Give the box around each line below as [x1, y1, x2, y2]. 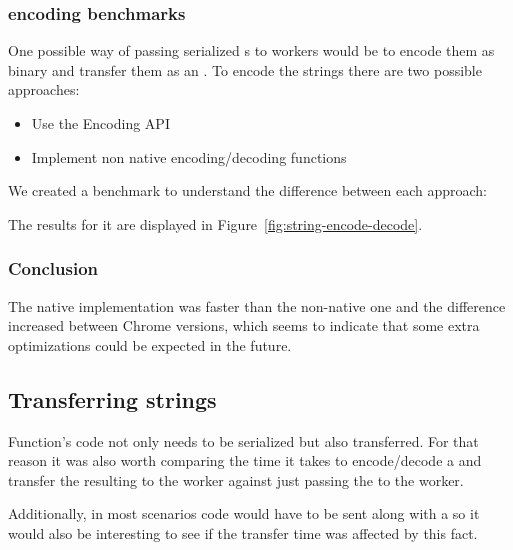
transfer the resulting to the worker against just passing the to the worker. [8, 469, 464, 490]
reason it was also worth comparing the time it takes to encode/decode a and [8, 450, 482, 471]
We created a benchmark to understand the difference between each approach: [8, 180, 487, 201]
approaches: [8, 79, 80, 100]
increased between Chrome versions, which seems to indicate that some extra [8, 315, 480, 336]
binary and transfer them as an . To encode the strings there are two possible [8, 59, 482, 80]
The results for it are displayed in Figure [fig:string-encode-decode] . [8, 213, 423, 234]
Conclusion [8, 256, 98, 281]
